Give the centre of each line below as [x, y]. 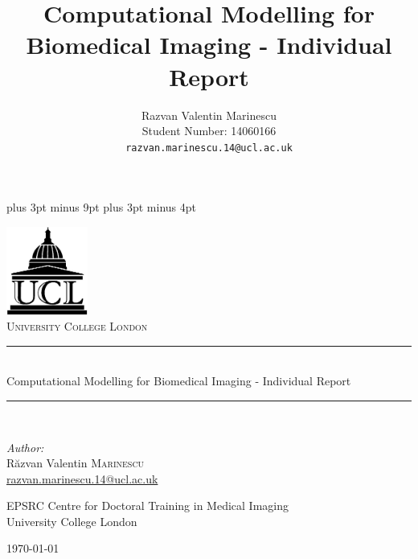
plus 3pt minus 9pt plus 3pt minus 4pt [101, 207]
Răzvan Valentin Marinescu [76, 463]
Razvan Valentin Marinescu [209, 115]
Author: [25, 447]
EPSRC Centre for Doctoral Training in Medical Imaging [148, 506]
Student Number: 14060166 [209, 131]
